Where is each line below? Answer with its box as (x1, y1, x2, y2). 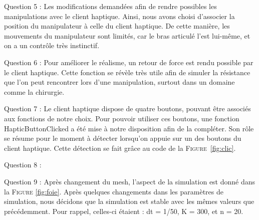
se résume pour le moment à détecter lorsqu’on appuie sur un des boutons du (4, 133, 241, 143)
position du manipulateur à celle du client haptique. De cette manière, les (4, 21, 230, 31)
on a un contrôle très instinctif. (4, 40, 100, 51)
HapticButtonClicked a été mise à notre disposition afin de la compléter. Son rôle (4, 123, 254, 133)
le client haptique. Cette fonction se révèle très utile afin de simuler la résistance (4, 67, 250, 77)
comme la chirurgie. (4, 86, 65, 97)
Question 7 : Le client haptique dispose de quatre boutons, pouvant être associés (4, 103, 251, 114)
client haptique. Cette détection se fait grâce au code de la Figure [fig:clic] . (4, 142, 236, 153)
